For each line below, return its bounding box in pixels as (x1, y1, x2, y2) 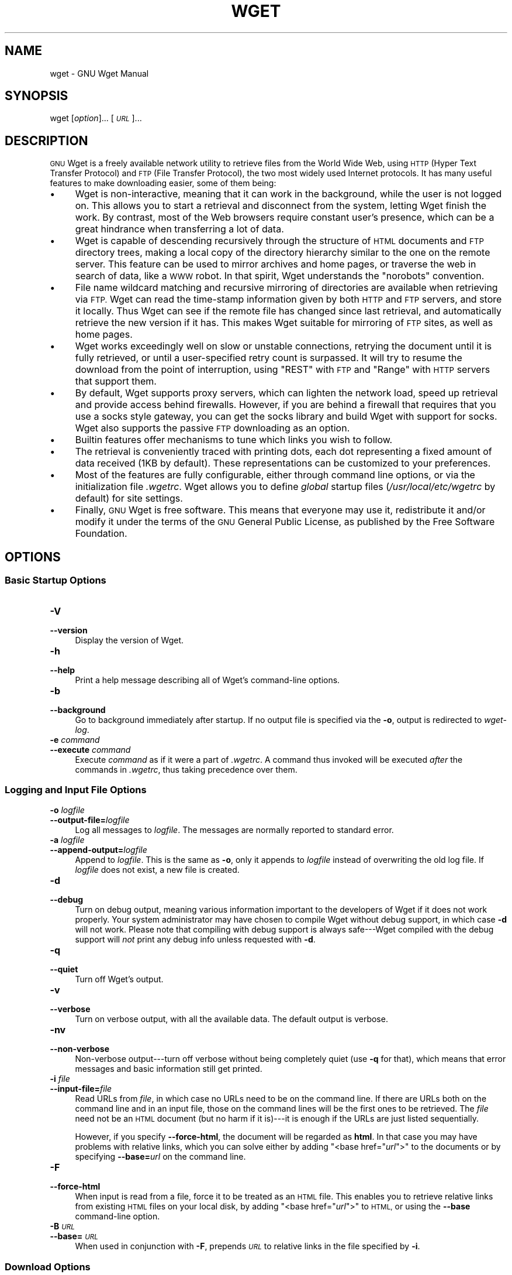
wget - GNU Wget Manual (50, 68, 149, 78)
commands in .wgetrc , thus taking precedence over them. (75, 764, 297, 774)
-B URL (50, 1221, 75, 1232)
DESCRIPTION (5, 133, 88, 148)
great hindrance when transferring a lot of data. (75, 223, 284, 235)
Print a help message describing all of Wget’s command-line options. (75, 674, 340, 685)
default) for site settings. (75, 492, 183, 505)
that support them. (75, 375, 157, 388)
